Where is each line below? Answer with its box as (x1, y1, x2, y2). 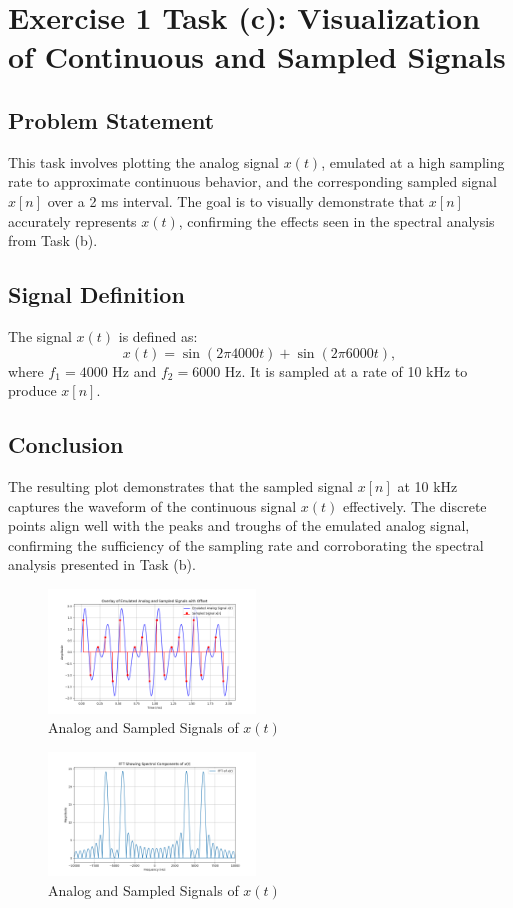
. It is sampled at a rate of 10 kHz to (241, 360, 468, 381)
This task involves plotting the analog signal (8, 151, 279, 172)
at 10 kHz (397, 475, 458, 496)
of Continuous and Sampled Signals (8, 36, 506, 77)
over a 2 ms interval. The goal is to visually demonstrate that (47, 190, 425, 211)
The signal (8, 325, 72, 346)
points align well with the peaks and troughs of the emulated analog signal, (8, 515, 470, 536)
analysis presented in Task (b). (8, 554, 196, 575)
